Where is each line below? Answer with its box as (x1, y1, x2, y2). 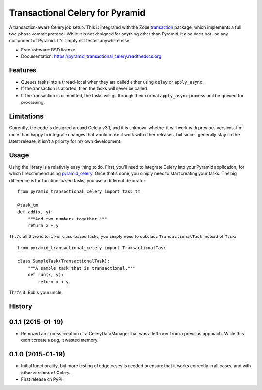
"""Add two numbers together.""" (27, 216, 108, 221)
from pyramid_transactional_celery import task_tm (17, 188, 141, 194)
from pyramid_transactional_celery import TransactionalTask (17, 245, 166, 250)
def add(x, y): (17, 209, 54, 215)
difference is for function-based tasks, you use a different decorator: (9, 177, 147, 183)
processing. (21, 100, 45, 105)
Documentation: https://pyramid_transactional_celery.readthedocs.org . (21, 53, 163, 59)
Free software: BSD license (21, 47, 75, 52)
